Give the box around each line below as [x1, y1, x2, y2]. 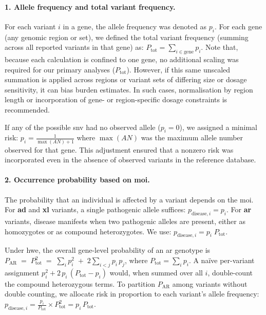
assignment [5, 267, 40, 277]
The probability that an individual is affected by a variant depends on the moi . [5, 194, 254, 205]
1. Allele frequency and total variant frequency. [5, 1, 176, 12]
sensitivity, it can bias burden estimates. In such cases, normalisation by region [5, 84, 253, 95]
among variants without [172, 278, 248, 289]
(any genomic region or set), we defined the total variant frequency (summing [5, 31, 249, 42]
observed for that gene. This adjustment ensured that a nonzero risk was [5, 144, 234, 155]
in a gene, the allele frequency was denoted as [63, 21, 206, 31]
